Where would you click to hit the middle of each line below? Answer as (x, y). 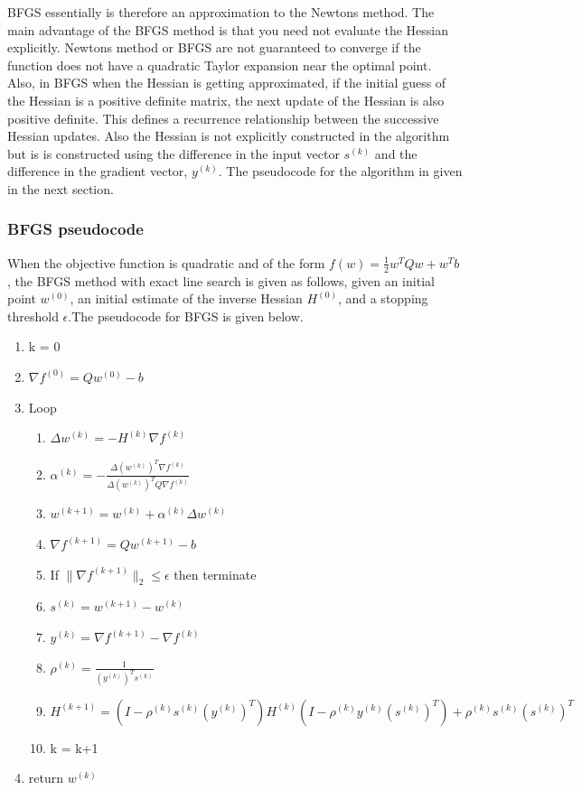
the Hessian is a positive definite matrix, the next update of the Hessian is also (226, 100)
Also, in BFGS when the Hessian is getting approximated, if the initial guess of (227, 83)
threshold (33, 316)
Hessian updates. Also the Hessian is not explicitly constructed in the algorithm (229, 136)
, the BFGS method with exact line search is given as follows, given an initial (221, 280)
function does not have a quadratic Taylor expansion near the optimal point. (220, 65)
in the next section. (61, 188)
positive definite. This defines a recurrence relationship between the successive (223, 118)
